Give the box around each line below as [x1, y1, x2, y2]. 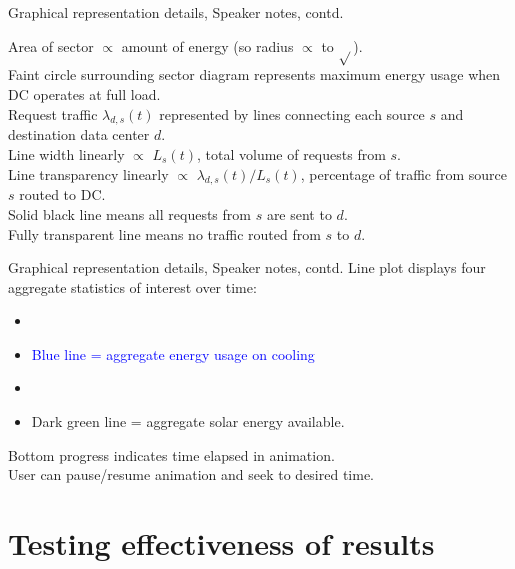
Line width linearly [8, 143, 125, 164]
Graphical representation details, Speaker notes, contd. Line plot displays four [8, 257, 486, 278]
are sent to [266, 203, 332, 224]
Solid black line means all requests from [8, 203, 251, 224]
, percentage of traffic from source [300, 163, 508, 184]
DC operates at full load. [8, 83, 161, 104]
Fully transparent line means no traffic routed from [8, 223, 321, 244]
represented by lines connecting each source [159, 103, 425, 124]
